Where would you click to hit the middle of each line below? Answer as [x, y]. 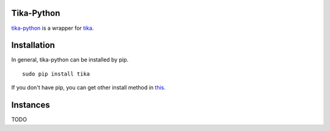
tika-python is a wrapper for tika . [53, 28]
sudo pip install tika [56, 74]
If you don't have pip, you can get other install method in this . [89, 88]
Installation [33, 45]
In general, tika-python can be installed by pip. [70, 60]
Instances [31, 105]
